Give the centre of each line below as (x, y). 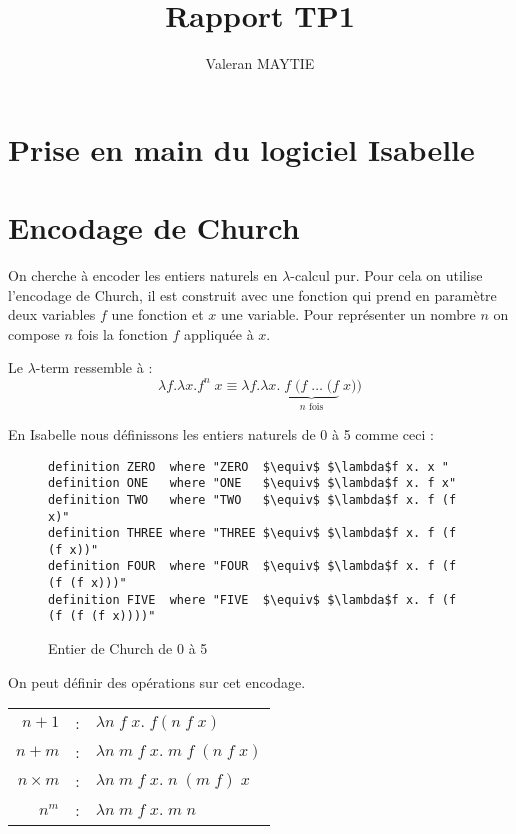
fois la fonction (122, 333)
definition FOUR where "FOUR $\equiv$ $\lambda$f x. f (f (252, 566)
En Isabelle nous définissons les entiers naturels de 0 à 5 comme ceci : (221, 433)
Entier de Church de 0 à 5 (128, 648)
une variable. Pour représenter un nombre (348, 314)
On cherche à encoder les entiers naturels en (143, 275)
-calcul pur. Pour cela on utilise (386, 275)
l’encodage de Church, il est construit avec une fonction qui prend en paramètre (252, 294)
